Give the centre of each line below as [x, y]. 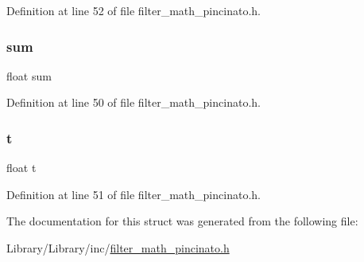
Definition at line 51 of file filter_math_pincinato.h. [134, 194]
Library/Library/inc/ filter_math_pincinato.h [118, 248]
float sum [29, 75]
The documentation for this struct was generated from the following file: [182, 221]
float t [21, 168]
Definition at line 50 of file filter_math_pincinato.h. [134, 102]
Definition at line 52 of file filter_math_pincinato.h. [134, 10]
